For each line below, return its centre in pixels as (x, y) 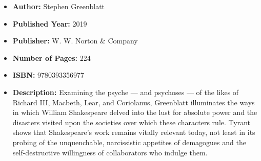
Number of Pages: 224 (52, 57)
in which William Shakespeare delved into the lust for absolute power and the (135, 112)
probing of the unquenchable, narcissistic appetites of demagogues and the (129, 142)
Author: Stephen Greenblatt (59, 6)
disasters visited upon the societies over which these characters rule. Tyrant (131, 122)
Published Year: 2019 (50, 23)
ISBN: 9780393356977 (48, 75)
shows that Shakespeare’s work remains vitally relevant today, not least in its (134, 132)
